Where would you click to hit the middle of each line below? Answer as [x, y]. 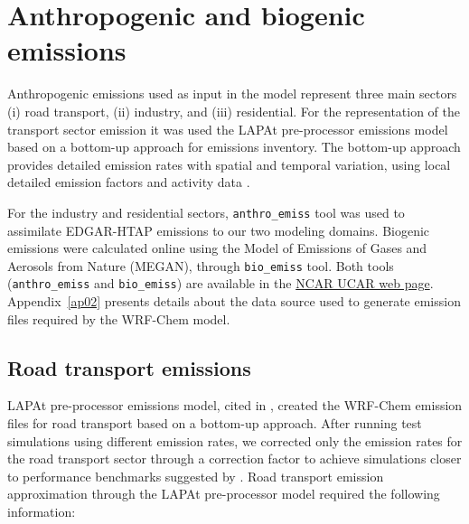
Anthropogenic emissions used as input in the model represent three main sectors [232, 94]
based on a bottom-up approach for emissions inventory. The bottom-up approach [234, 147]
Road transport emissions [129, 367]
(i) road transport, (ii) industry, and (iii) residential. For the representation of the [234, 111]
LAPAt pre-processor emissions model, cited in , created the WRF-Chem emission [235, 405]
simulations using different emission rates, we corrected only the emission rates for [235, 440]
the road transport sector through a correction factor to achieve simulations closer [234, 458]
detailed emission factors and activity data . [129, 182]
